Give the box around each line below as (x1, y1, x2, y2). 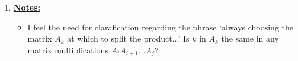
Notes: (13, 1, 40, 13)
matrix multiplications (27, 43, 108, 56)
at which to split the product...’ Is (67, 32, 190, 45)
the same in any (221, 32, 279, 45)
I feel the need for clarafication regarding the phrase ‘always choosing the (27, 21, 294, 33)
